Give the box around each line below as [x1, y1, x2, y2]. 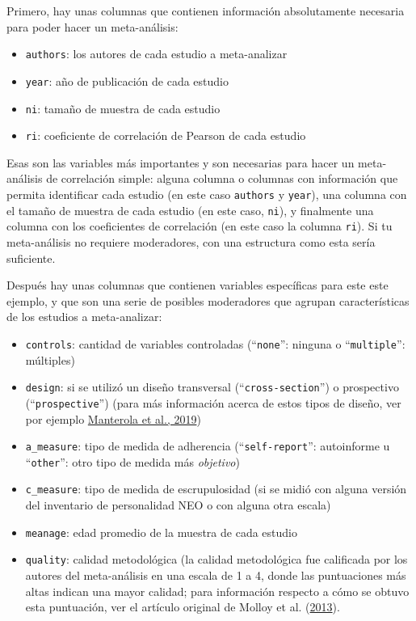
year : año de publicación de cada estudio [25, 72, 229, 89]
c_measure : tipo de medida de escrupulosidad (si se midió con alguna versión [25, 480, 407, 497]
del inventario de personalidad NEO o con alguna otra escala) [25, 496, 331, 513]
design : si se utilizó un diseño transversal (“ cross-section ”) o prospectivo [25, 378, 399, 395]
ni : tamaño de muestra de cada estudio [25, 99, 221, 116]
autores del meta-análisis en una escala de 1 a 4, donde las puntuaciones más [25, 566, 406, 583]
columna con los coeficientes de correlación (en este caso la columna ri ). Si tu [6, 218, 393, 234]
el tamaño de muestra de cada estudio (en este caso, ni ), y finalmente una [6, 201, 374, 218]
